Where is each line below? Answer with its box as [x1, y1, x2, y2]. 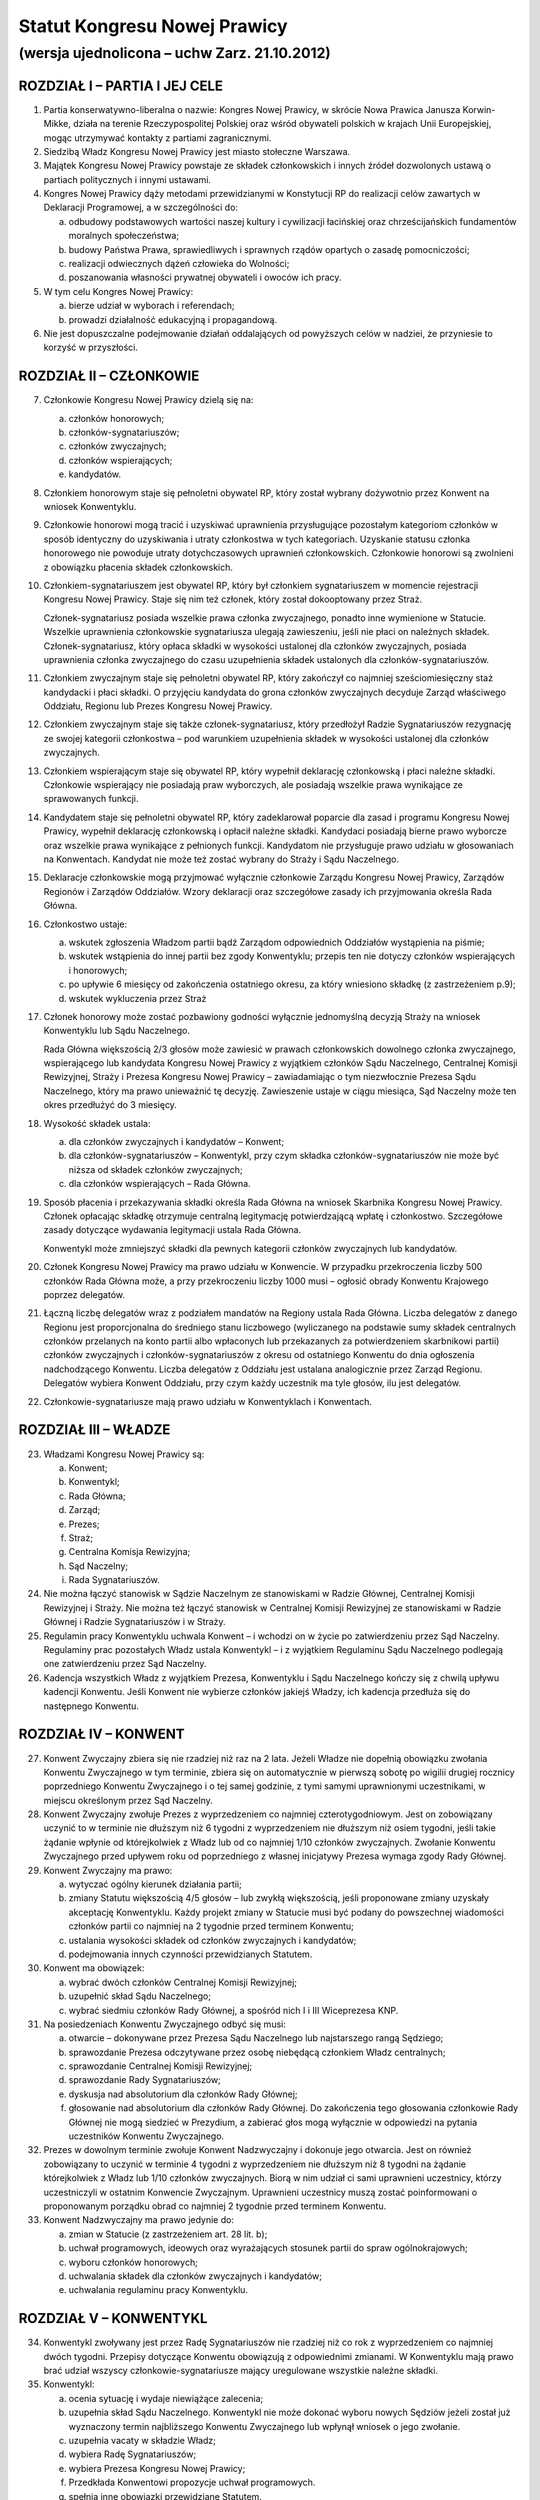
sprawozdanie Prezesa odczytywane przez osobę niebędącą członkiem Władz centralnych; [68, 2046, 446, 2058]
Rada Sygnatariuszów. [68, 1574, 160, 1586]
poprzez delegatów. [43, 1288, 125, 1300]
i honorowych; [68, 964, 128, 976]
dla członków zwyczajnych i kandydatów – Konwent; [68, 1136, 285, 1148]
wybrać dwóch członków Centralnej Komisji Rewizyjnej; [68, 1976, 298, 1988]
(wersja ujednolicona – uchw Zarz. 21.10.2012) [18, 44, 331, 62]
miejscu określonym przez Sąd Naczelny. [43, 1794, 214, 1806]
